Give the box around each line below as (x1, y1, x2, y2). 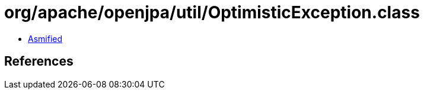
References (4, 54, 74, 69)
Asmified (28, 33, 63, 44)
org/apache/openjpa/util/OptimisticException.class (4, 2, 420, 22)
